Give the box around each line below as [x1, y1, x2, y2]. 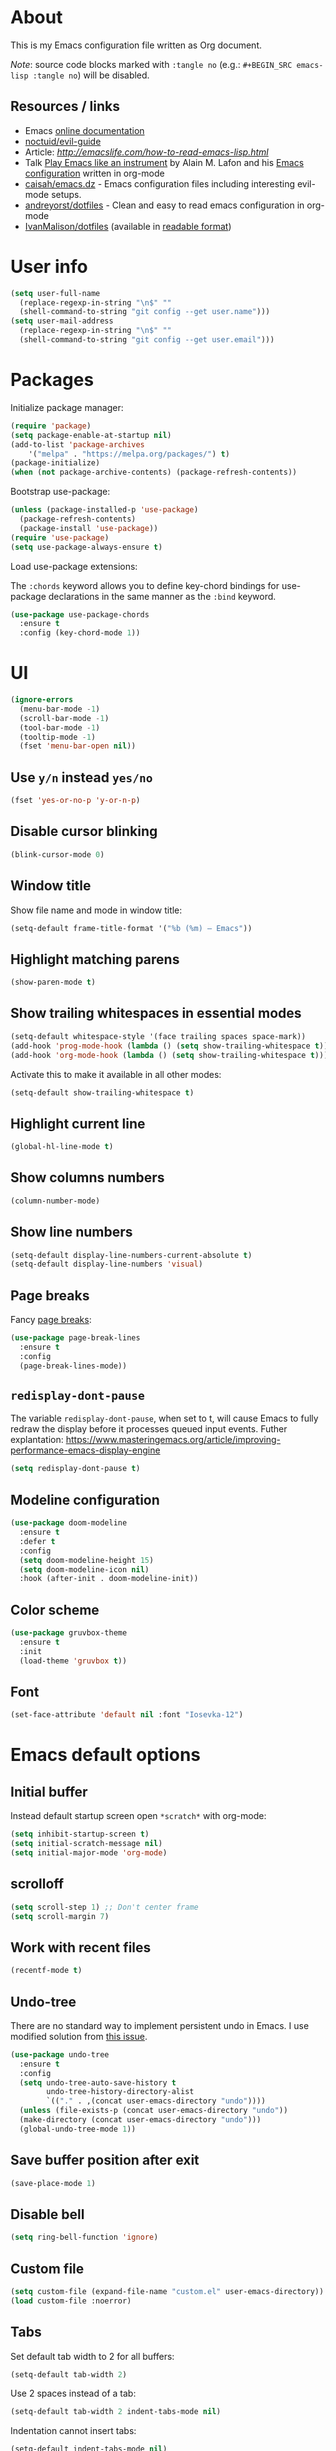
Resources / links [10, 98, 120, 115]
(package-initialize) [10, 458, 101, 468]
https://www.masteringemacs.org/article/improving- [65, 1434, 282, 1446]
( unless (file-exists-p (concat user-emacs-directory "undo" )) [19, 2106, 288, 2116]
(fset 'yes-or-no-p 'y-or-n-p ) [10, 796, 141, 806]
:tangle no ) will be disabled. [32, 69, 150, 81]
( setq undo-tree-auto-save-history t [19, 2077, 177, 2088]
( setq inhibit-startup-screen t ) [10, 1829, 150, 1840]
